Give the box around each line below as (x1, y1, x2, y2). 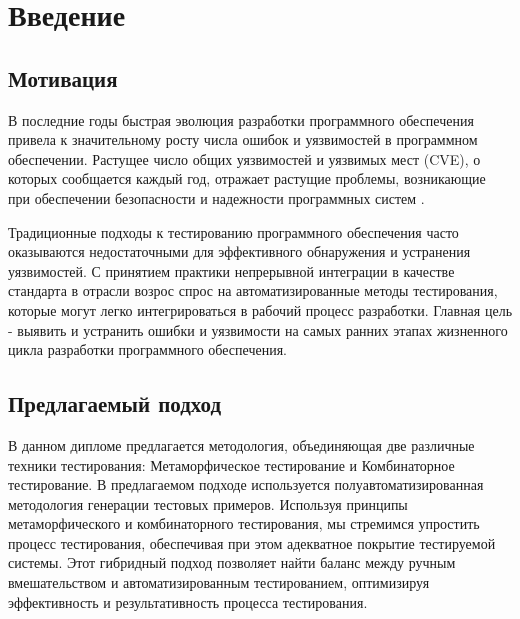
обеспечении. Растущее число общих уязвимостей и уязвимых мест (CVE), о (8, 148, 481, 169)
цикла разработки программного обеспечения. (8, 339, 287, 360)
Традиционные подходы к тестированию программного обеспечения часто (8, 221, 459, 242)
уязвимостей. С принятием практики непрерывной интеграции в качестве (8, 260, 455, 281)
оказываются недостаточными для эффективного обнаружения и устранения (8, 241, 471, 262)
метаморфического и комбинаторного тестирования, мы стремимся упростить (8, 513, 480, 534)
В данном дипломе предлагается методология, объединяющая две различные (8, 434, 475, 455)
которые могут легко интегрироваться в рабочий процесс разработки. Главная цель (8, 299, 513, 320)
